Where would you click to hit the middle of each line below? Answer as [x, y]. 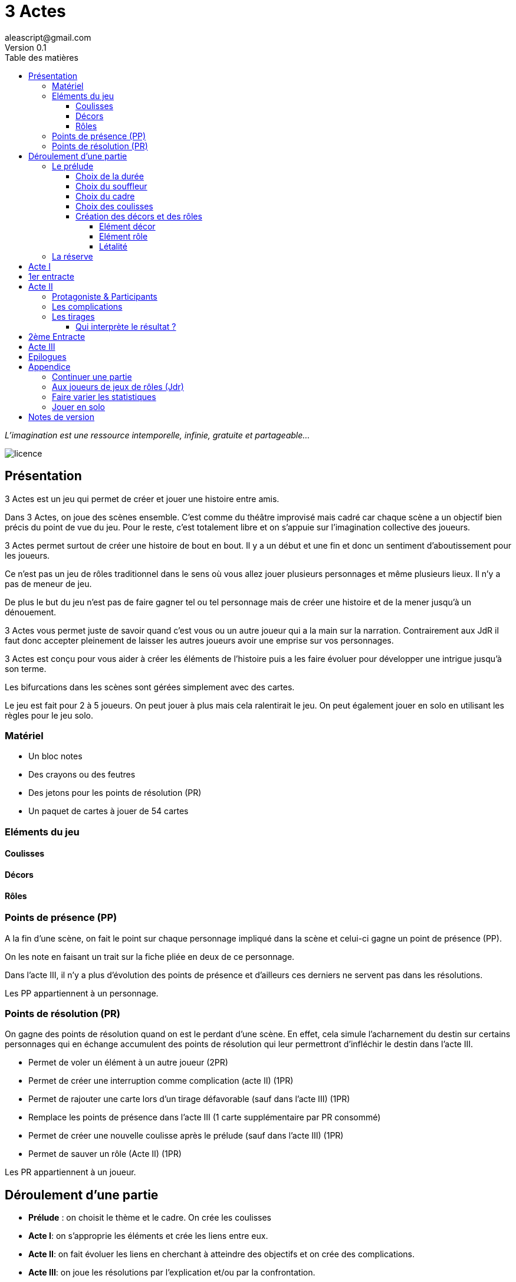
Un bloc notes [55, 756]
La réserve [73, 256]
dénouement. [31, 612]
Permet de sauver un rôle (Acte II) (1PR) [105, 1154]
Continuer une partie [92, 376]
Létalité [113, 246]
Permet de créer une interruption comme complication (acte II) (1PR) [161, 1081]
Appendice [50, 366]
